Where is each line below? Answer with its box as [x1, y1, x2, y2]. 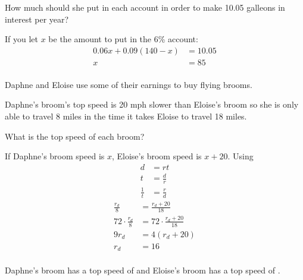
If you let [5, 33, 38, 45]
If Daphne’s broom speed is [5, 150, 105, 162]
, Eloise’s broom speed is [111, 150, 202, 162]
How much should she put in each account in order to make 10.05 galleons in [5, 1, 285, 13]
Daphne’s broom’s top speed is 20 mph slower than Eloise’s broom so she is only [5, 98, 299, 111]
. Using [227, 150, 254, 162]
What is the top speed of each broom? [5, 130, 145, 142]
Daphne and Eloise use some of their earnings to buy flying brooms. [5, 78, 252, 90]
